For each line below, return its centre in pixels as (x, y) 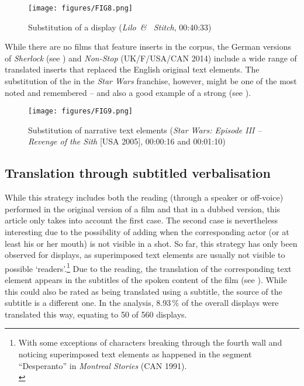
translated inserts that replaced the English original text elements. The (132, 69)
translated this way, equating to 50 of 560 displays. (96, 314)
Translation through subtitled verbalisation (138, 173)
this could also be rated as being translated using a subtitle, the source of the (144, 291)
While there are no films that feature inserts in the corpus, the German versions (148, 46)
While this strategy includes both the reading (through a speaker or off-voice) (144, 197)
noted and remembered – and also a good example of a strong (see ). (128, 92)
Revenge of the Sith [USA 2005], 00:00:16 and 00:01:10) (127, 141)
